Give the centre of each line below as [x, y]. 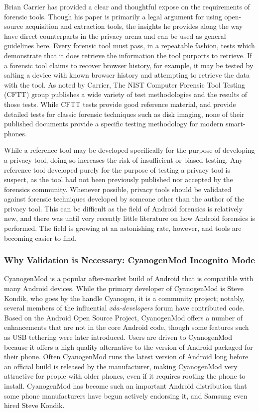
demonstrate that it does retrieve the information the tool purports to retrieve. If [128, 55]
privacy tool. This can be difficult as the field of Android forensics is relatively [123, 208]
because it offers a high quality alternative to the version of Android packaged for [129, 347]
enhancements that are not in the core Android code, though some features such [127, 327]
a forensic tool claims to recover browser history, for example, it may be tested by [129, 65]
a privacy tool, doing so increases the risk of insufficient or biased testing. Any [124, 159]
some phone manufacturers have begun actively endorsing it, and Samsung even [126, 395]
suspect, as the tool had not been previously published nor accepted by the [119, 179]
